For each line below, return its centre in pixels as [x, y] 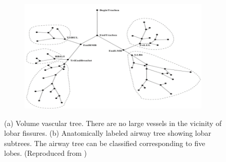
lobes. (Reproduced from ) [45, 153]
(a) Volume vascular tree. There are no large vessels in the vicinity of [113, 123]
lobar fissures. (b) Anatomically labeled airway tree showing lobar [108, 133]
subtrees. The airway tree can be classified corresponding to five [105, 143]
